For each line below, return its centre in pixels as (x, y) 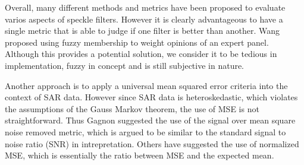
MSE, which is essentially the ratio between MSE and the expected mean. (140, 155)
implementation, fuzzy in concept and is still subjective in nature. (125, 65)
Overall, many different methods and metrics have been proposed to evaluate (145, 7)
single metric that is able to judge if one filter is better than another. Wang (142, 31)
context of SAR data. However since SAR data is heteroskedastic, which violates (151, 97)
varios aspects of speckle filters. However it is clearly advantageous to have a (144, 19)
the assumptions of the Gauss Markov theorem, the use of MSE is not (132, 108)
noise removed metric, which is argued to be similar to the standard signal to (145, 131)
